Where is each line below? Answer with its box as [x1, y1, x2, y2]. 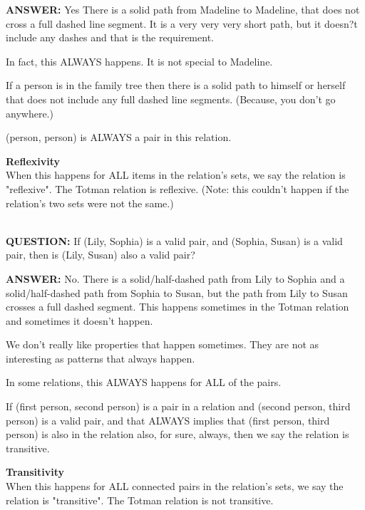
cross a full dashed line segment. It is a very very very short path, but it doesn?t [6, 16, 358, 31]
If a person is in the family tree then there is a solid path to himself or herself [6, 78, 346, 93]
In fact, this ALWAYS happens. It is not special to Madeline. [6, 53, 273, 68]
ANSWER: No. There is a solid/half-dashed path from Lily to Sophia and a [6, 271, 345, 286]
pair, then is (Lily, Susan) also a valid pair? [6, 247, 195, 262]
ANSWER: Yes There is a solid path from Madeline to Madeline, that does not [6, 2, 360, 16]
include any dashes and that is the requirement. [6, 30, 214, 45]
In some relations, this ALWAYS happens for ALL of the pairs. [6, 375, 282, 390]
